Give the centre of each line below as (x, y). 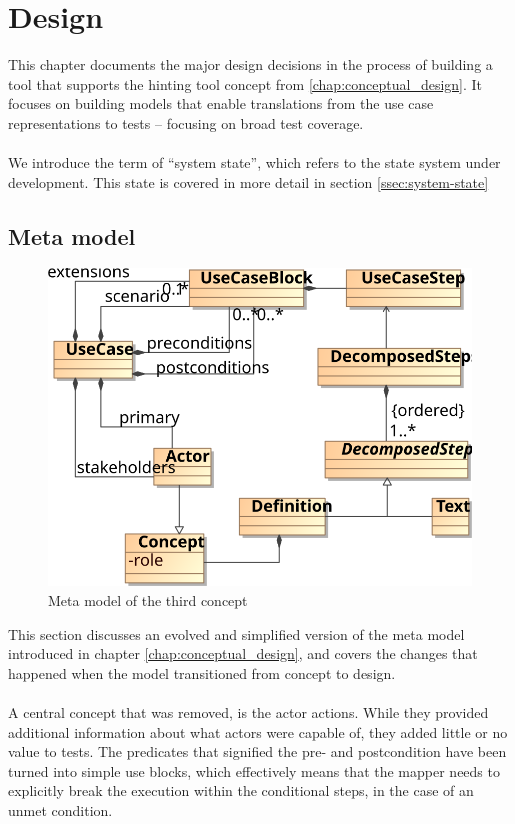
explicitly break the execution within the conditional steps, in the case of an (241, 790)
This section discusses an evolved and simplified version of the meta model (236, 633)
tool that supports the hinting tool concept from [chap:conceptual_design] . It (245, 83)
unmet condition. (60, 810)
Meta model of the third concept (148, 600)
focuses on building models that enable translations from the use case (221, 103)
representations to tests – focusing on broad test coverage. (186, 122)
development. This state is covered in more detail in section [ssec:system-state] (248, 181)
